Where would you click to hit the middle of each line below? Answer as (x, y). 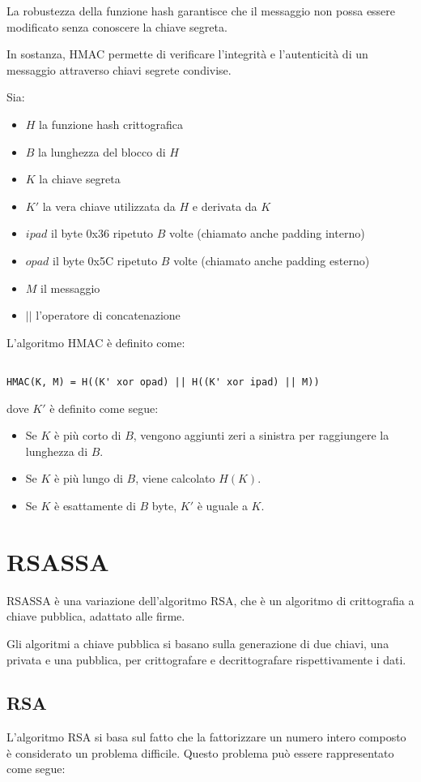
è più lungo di (89, 478)
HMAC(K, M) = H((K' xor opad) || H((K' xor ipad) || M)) (163, 382)
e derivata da (225, 206)
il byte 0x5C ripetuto (105, 260)
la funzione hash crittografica (111, 124)
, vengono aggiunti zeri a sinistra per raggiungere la (261, 435)
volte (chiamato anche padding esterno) (272, 260)
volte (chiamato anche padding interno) (267, 233)
